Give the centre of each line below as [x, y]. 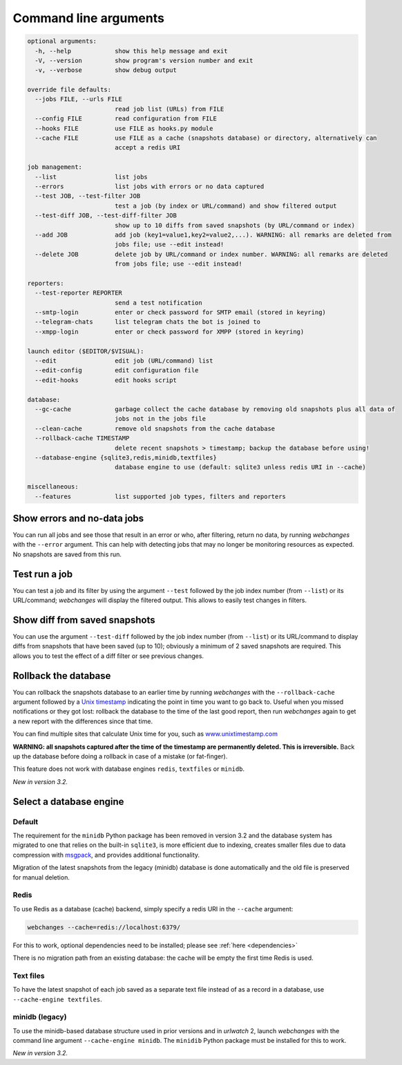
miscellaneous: [53, 487]
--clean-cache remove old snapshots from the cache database [155, 428]
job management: [55, 167]
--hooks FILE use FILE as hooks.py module [124, 128]
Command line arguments [89, 18]
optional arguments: [62, 41]
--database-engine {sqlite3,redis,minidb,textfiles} [126, 457]
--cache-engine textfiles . [58, 999]
